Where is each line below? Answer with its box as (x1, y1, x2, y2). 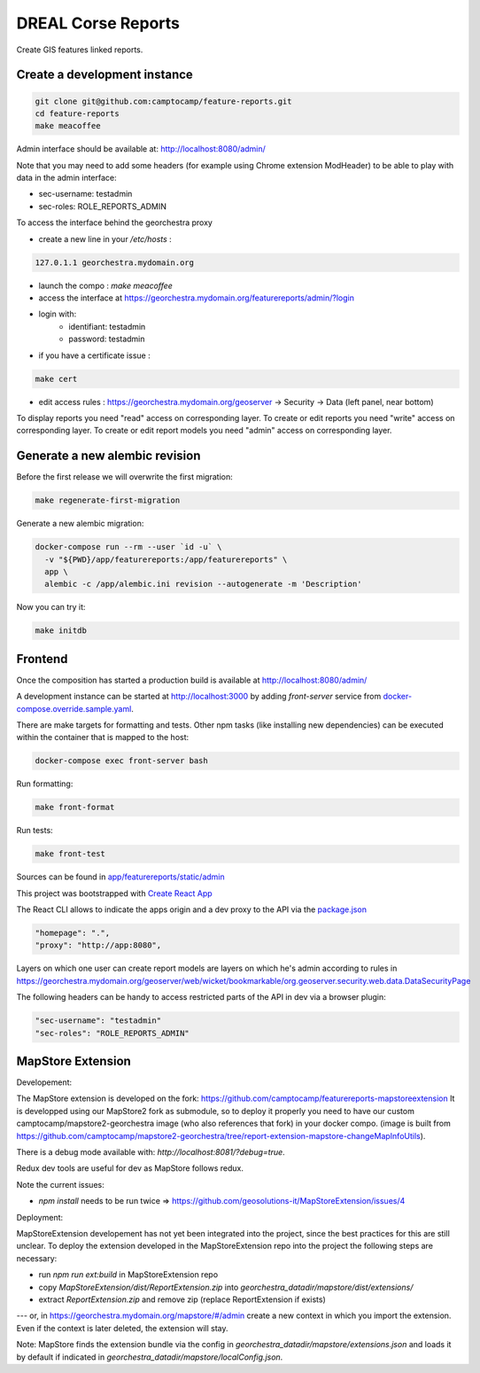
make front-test (35, 849, 106, 859)
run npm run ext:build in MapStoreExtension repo (38, 1269, 219, 1280)
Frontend (16, 651, 68, 667)
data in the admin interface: (16, 173, 117, 183)
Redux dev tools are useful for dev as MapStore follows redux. (16, 1163, 244, 1174)
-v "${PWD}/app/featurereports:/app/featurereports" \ (44, 554, 288, 565)
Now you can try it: (16, 602, 86, 612)
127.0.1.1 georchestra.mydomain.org (35, 257, 195, 268)
